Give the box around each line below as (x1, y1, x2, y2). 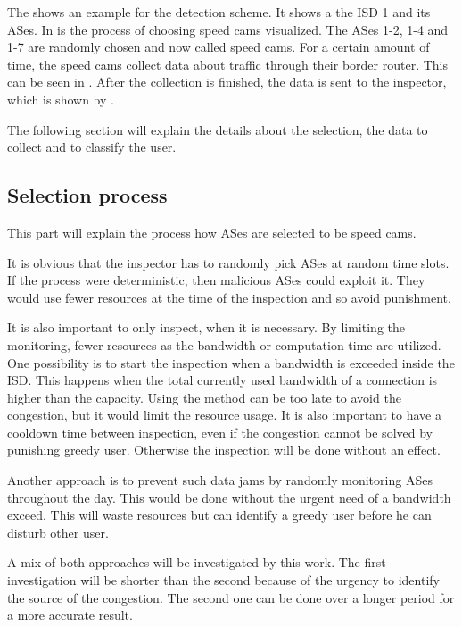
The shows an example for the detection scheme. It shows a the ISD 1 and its (7, 3, 431, 21)
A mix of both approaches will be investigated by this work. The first (7, 553, 386, 572)
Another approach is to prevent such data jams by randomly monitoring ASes (7, 471, 433, 489)
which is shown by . (7, 89, 114, 108)
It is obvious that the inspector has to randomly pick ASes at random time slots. (7, 253, 450, 272)
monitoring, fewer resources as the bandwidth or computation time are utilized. (7, 335, 441, 354)
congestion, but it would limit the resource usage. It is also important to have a (7, 405, 441, 424)
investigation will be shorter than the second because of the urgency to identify (7, 571, 440, 589)
